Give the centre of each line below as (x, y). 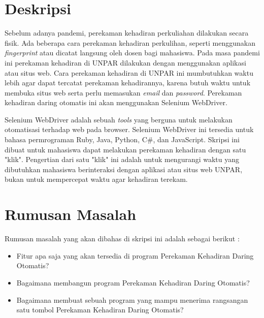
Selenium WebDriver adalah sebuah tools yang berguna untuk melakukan (119, 119)
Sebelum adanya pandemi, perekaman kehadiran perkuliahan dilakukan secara (127, 33)
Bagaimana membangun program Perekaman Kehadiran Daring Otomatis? (133, 282)
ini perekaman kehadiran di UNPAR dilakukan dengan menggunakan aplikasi (125, 62)
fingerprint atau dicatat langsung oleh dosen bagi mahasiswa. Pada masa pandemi (132, 53)
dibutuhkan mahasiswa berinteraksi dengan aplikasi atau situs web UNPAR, (124, 169)
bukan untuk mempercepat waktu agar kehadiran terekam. (96, 179)
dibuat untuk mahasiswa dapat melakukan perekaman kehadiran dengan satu (125, 149)
